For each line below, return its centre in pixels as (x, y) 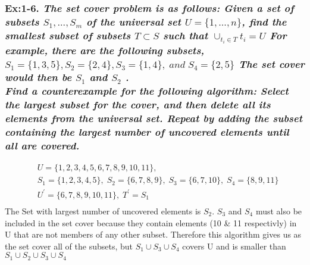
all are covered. (42, 146)
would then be (38, 77)
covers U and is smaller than (234, 246)
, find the (264, 21)
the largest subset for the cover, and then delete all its (138, 105)
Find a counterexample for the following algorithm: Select (147, 91)
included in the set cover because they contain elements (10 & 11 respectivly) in (151, 222)
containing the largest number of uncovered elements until (147, 132)
